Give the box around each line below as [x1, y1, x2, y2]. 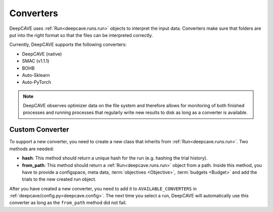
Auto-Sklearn [22, 72, 50, 78]
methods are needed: [9, 146, 54, 152]
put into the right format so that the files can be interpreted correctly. [9, 32, 153, 38]
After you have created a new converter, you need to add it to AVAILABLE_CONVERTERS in [9, 185, 197, 192]
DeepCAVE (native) [22, 51, 62, 57]
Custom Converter [9, 125, 69, 134]
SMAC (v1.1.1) [22, 58, 50, 64]
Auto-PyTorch [22, 79, 52, 86]
